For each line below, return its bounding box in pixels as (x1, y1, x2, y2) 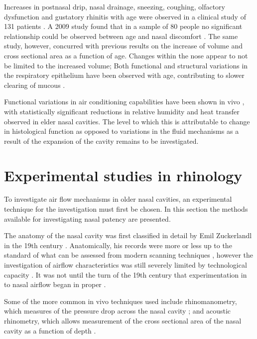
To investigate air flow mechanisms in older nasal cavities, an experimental (4, 194, 232, 204)
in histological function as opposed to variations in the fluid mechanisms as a (4, 126, 239, 136)
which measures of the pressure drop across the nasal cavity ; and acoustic (4, 306, 231, 316)
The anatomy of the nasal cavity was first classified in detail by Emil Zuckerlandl (4, 230, 252, 241)
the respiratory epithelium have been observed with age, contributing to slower (4, 70, 245, 80)
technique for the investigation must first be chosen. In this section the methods (4, 204, 248, 214)
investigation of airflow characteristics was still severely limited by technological (4, 260, 247, 270)
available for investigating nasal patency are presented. (4, 213, 171, 224)
